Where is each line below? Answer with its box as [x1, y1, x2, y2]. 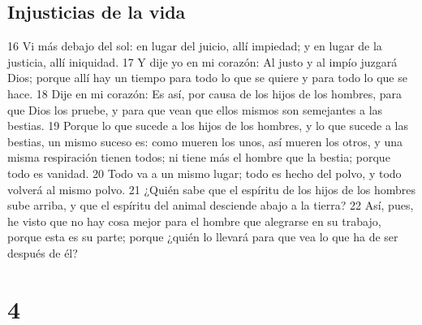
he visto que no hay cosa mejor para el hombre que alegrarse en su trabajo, [7, 212, 381, 229]
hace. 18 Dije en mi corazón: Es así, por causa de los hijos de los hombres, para [7, 84, 402, 102]
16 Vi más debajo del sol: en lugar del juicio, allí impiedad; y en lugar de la [7, 37, 382, 54]
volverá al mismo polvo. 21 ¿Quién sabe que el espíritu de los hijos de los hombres [7, 180, 416, 197]
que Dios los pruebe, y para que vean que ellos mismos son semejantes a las [7, 101, 383, 118]
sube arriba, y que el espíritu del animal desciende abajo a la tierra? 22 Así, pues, [7, 197, 414, 214]
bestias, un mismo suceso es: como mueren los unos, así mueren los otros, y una [7, 132, 403, 149]
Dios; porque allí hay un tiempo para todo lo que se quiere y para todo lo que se [7, 69, 407, 86]
